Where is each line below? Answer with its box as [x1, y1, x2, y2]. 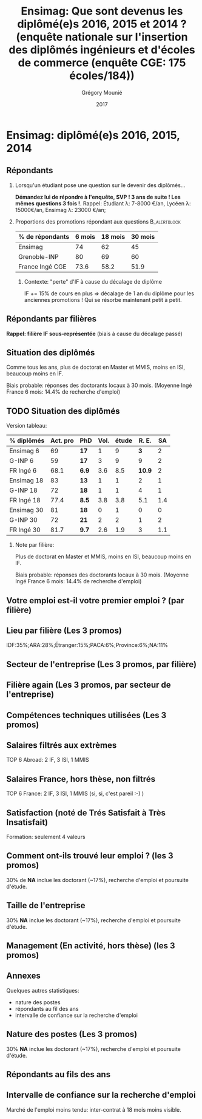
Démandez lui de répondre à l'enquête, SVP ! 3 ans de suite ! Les [15, 193, 181, 200]
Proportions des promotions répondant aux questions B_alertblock [15, 217, 181, 225]
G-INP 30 [9, 516, 38, 524]
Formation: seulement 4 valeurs [6, 833, 86, 840]
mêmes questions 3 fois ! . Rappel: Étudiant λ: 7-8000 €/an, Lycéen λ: [15, 199, 191, 207]
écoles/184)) [69, 69, 135, 83]
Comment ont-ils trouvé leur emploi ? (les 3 [6, 850, 174, 861]
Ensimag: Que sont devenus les [21, 4, 183, 18]
